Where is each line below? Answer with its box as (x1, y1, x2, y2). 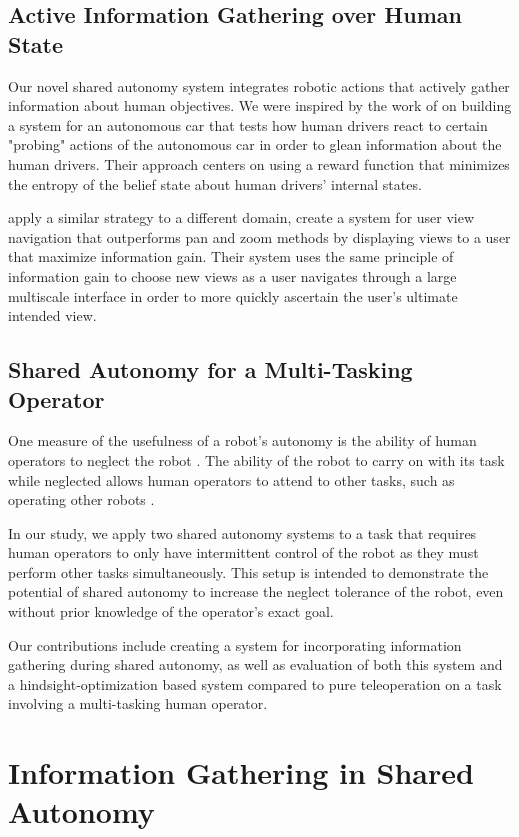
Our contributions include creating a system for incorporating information (8, 634, 462, 655)
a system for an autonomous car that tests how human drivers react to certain (8, 114, 488, 135)
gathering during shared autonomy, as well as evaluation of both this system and (8, 654, 503, 675)
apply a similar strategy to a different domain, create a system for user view (8, 207, 475, 228)
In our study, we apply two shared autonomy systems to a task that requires (8, 522, 477, 543)
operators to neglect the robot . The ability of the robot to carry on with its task (8, 449, 505, 470)
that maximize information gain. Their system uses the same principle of (8, 246, 454, 267)
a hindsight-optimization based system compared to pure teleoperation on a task (8, 673, 502, 694)
